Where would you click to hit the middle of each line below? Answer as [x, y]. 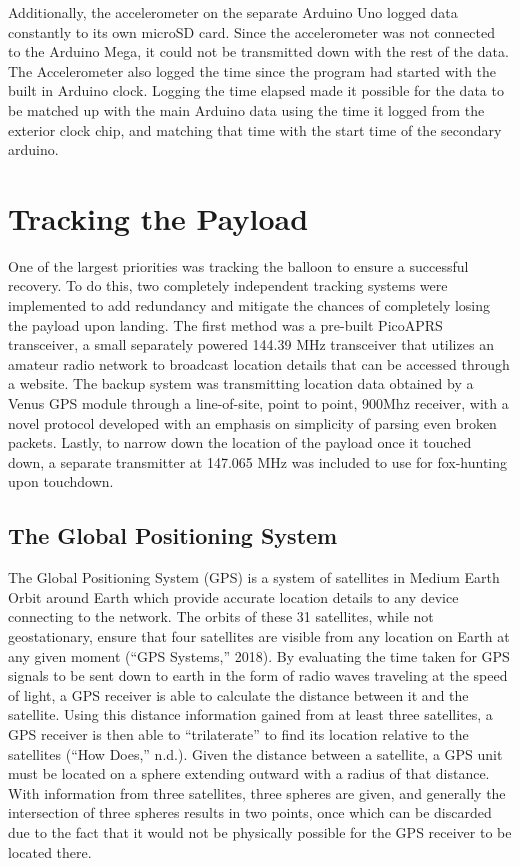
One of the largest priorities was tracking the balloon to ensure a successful [238, 265]
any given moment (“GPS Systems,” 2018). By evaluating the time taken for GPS [259, 655]
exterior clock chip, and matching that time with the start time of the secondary [255, 129]
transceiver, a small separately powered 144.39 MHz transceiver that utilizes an [251, 344]
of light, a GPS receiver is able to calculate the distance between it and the [238, 694]
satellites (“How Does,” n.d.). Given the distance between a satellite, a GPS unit [255, 753]
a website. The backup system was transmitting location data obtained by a [241, 383]
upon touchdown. [61, 481]
